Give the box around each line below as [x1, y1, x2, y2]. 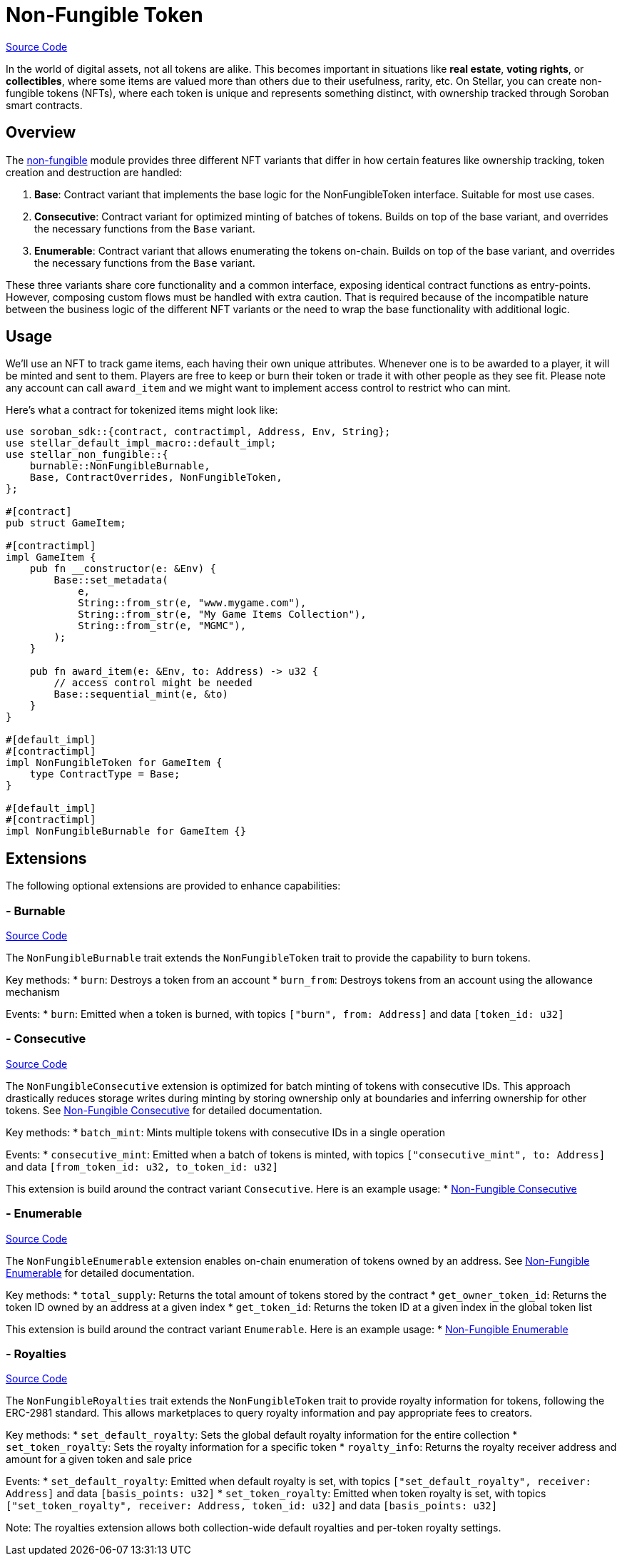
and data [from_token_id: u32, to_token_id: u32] [6, 1160, 278, 1173]
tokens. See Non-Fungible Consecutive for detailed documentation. [6, 1103, 322, 1116]
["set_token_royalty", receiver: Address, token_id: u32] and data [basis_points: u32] [6, 1499, 498, 1512]
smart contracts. [6, 98, 83, 111]
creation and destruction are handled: [6, 165, 183, 178]
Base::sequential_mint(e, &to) [53, 688, 228, 700]
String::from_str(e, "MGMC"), [78, 620, 247, 632]
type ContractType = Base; [29, 768, 180, 780]
